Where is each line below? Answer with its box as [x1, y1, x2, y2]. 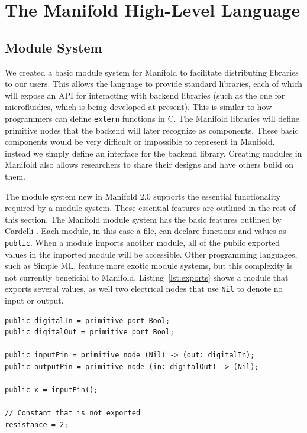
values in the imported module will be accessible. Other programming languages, [5, 248, 298, 260]
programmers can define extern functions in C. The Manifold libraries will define [5, 112, 300, 124]
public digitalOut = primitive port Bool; [5, 328, 174, 337]
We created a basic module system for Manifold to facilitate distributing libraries [5, 66, 299, 78]
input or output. [5, 294, 64, 307]
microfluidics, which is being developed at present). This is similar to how [5, 100, 272, 113]
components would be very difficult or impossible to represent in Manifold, [5, 135, 275, 148]
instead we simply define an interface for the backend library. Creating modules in [5, 146, 302, 159]
